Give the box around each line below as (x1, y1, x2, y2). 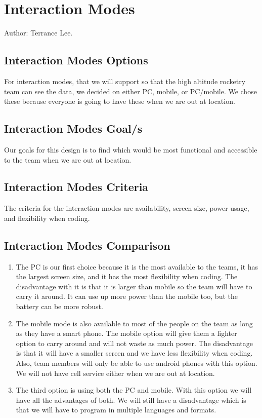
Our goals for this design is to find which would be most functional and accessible (4, 144, 257, 155)
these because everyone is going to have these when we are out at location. (4, 96, 235, 106)
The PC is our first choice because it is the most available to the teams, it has (16, 261, 258, 272)
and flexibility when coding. (4, 212, 90, 223)
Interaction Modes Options (4, 52, 148, 68)
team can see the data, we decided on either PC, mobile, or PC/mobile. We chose (4, 86, 257, 96)
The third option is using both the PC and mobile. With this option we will (16, 385, 252, 395)
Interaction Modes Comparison (4, 237, 170, 253)
